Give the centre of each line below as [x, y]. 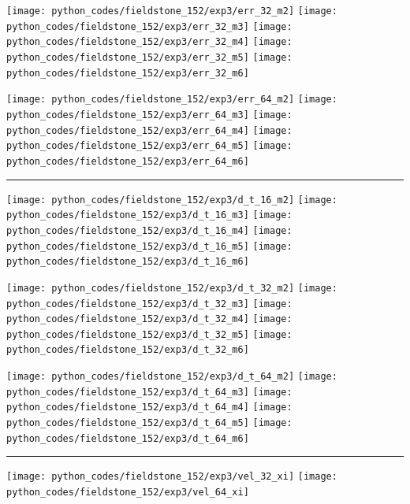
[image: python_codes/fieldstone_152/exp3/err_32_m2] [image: [172, 11]
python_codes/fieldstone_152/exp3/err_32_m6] [128, 73]
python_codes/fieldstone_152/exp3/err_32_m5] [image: [149, 57]
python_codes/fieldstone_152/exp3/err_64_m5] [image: [149, 146]
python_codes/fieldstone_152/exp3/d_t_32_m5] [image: [149, 334]
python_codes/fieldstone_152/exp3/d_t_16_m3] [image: [149, 215]
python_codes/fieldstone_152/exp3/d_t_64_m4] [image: [149, 408]
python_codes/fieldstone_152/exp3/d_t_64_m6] [128, 438]
